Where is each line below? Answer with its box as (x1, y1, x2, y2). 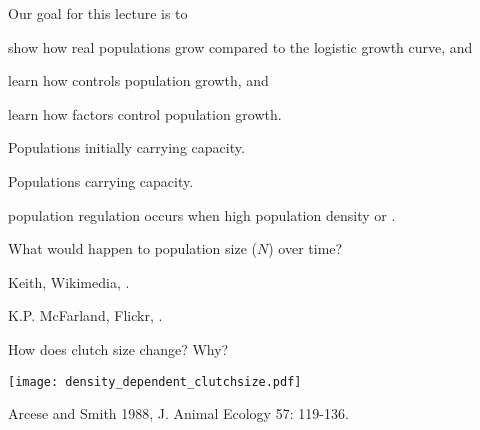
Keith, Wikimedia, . (8, 271, 130, 292)
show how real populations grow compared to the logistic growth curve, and (8, 36, 473, 57)
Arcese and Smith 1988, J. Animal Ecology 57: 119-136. (8, 403, 349, 424)
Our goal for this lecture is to (8, 3, 188, 23)
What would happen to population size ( (8, 238, 258, 259)
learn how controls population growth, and (8, 70, 269, 91)
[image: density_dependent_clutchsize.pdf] (8, 374, 302, 389)
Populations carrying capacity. (8, 170, 194, 191)
